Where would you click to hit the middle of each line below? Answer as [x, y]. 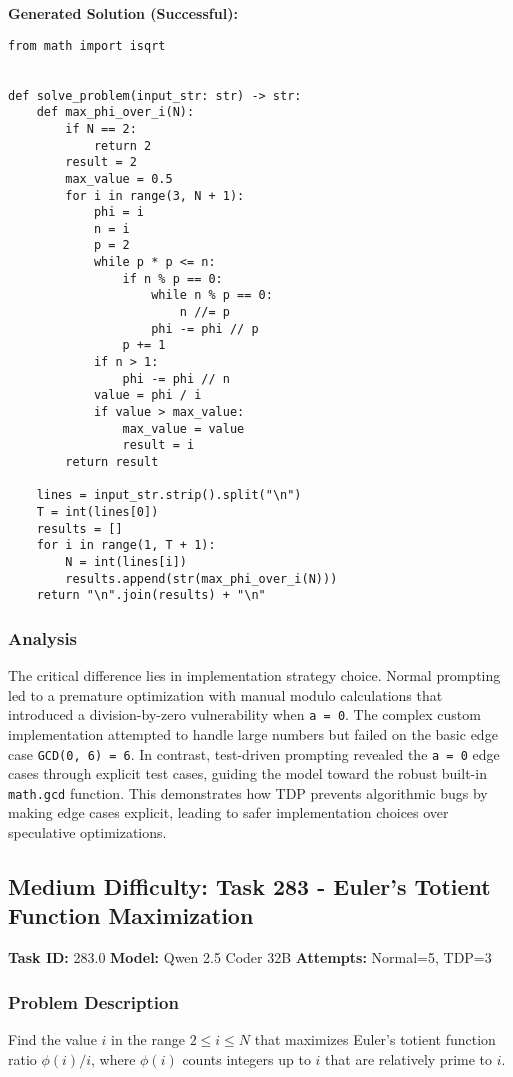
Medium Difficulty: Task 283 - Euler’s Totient [249, 886]
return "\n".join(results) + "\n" [151, 595]
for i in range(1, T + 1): [126, 545]
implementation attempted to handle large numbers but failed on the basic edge [253, 733]
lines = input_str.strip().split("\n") [169, 495]
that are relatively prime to [409, 1058]
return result [112, 462]
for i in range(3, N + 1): [155, 195]
